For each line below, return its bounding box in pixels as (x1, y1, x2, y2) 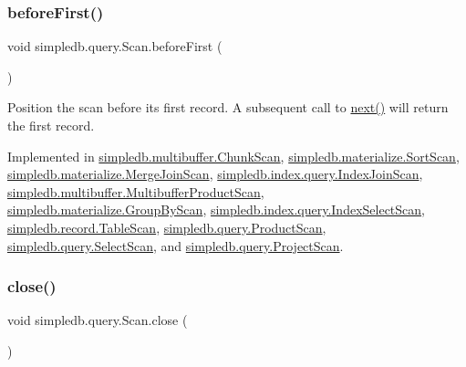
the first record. (7, 116, 95, 134)
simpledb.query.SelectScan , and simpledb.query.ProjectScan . (7, 236, 344, 255)
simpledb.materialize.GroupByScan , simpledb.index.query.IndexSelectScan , (7, 200, 426, 219)
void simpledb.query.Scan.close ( (7, 310, 188, 330)
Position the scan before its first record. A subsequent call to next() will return (7, 98, 449, 117)
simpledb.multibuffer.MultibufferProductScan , (7, 182, 264, 201)
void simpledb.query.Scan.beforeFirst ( (7, 37, 223, 56)
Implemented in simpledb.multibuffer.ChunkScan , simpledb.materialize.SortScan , (7, 146, 460, 165)
